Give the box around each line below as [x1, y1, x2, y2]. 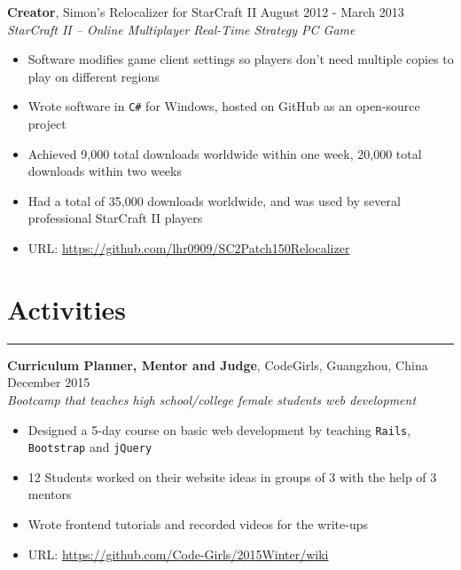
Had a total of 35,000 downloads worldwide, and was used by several [27, 191, 401, 210]
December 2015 [7, 373, 90, 392]
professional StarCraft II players [27, 209, 203, 227]
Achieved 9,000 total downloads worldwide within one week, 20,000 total [27, 144, 422, 162]
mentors [27, 485, 72, 503]
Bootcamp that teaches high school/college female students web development [7, 390, 417, 408]
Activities [7, 290, 127, 327]
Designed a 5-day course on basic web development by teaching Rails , [27, 420, 411, 439]
